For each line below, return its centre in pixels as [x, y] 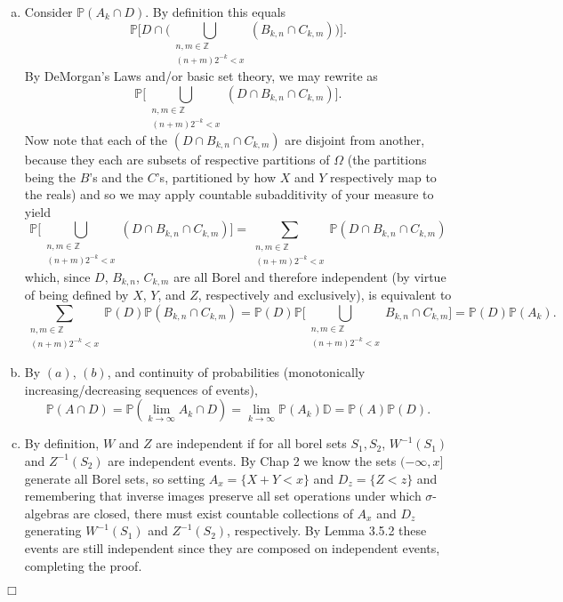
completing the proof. [83, 565]
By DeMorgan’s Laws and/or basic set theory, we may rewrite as [201, 75]
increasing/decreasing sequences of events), [141, 389]
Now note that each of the [96, 139]
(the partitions [387, 159]
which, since [57, 276]
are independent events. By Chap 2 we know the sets [252, 460]
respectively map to [383, 177]
